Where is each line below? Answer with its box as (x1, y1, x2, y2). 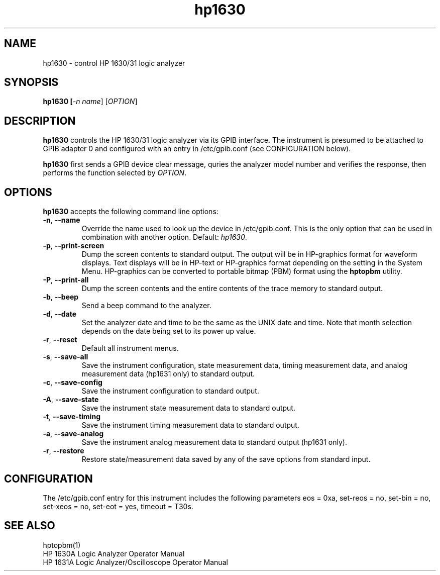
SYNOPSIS (4, 76, 59, 89)
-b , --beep (43, 293, 79, 302)
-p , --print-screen (43, 241, 104, 250)
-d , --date (43, 310, 77, 319)
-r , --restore (43, 446, 84, 455)
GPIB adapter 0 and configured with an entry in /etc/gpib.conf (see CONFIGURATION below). (43, 144, 351, 153)
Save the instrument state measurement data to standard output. (81, 404, 295, 413)
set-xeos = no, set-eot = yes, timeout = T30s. (43, 502, 193, 511)
